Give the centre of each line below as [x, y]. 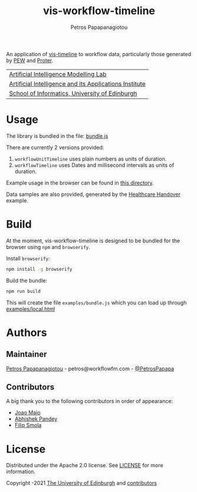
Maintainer [27, 354]
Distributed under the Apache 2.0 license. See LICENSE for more [85, 465]
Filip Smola [28, 425]
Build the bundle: [27, 280]
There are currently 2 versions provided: [55, 147]
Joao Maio [27, 413]
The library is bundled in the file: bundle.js [57, 136]
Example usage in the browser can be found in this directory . [80, 183]
